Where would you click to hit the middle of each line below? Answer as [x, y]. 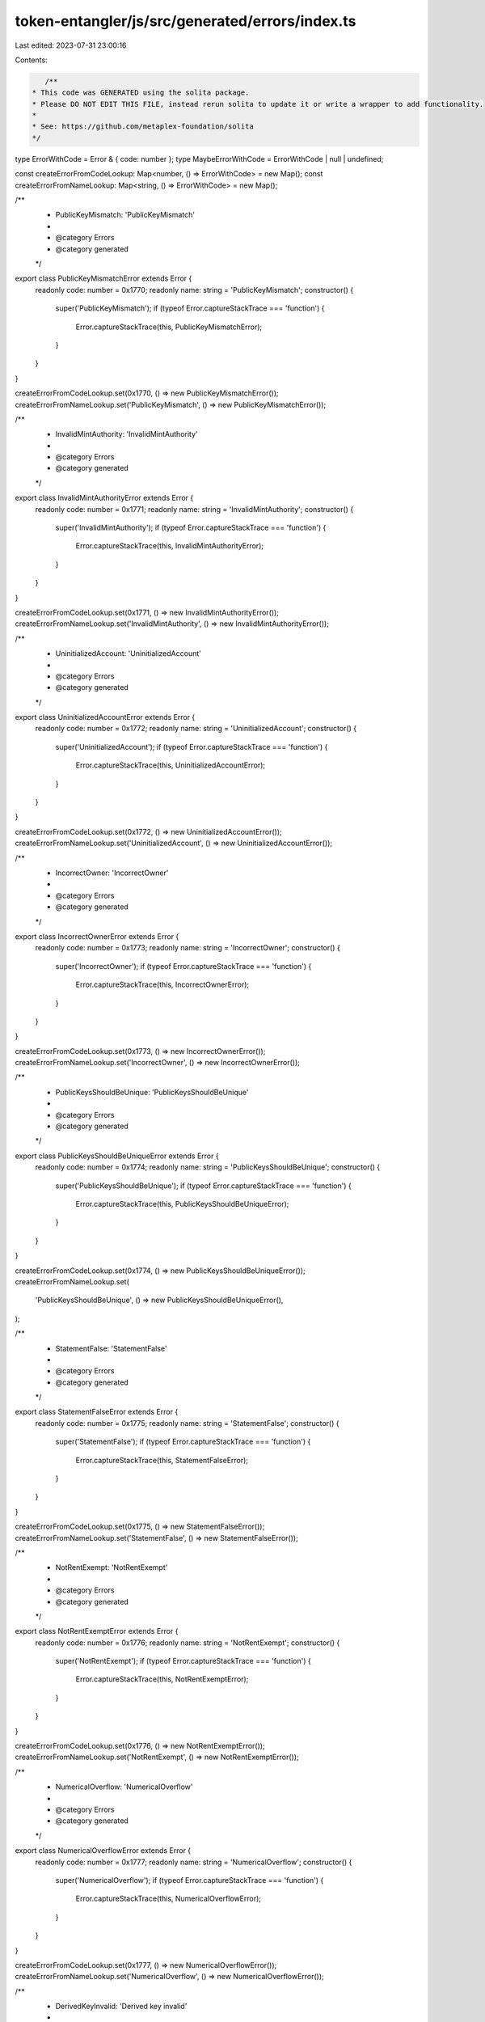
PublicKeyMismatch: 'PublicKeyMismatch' [125, 215]
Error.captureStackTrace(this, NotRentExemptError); [162, 1679]
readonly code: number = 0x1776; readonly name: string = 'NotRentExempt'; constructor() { [188, 1643]
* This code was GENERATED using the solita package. [141, 93]
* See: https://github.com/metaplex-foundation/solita [143, 127]
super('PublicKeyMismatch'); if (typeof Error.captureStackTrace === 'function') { [190, 308]
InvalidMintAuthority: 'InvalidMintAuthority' [127, 434]
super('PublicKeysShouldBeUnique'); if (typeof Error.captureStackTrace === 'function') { [203, 1186]
